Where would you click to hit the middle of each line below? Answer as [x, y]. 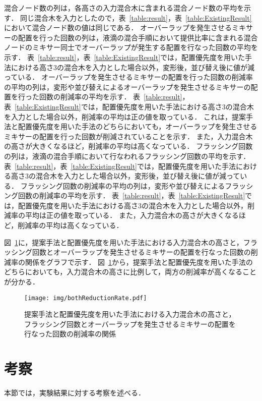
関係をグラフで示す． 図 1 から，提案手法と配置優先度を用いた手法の [139, 262]
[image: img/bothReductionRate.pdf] [86, 298]
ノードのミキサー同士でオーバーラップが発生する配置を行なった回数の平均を [131, 47]
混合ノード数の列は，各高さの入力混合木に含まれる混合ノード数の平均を [124, 8]
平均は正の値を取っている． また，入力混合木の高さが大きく [125, 215]
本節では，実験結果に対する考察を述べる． [75, 393]
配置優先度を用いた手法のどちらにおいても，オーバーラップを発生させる [138, 126]
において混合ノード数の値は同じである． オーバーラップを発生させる [118, 27]
